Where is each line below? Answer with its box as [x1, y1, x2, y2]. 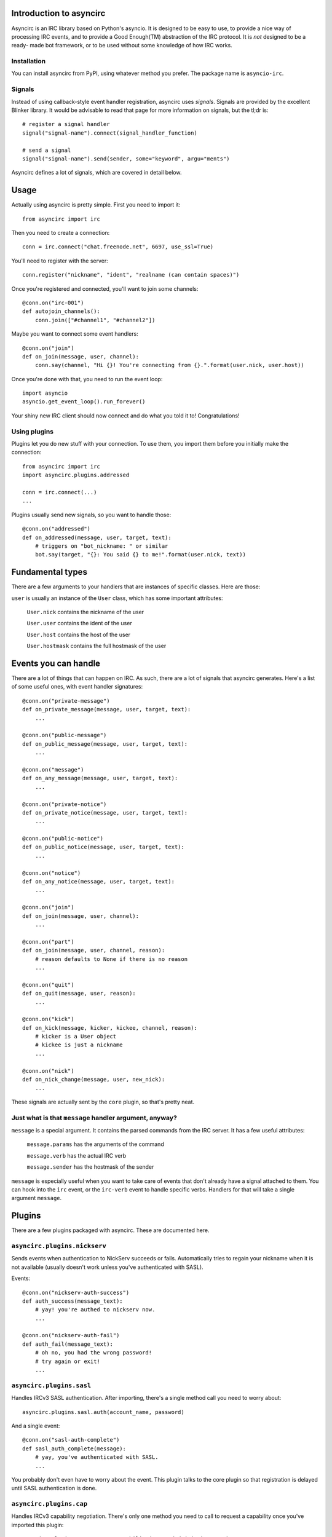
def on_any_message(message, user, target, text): [22, 775, 178, 782]
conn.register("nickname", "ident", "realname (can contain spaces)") [22, 271, 240, 279]
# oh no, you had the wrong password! [34, 1349, 152, 1356]
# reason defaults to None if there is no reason [34, 955, 188, 962]
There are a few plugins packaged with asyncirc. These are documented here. [11, 1227, 210, 1234]
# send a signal [22, 146, 71, 154]
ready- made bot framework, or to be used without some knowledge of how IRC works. [11, 42, 233, 49]
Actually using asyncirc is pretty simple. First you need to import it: [11, 201, 181, 208]
